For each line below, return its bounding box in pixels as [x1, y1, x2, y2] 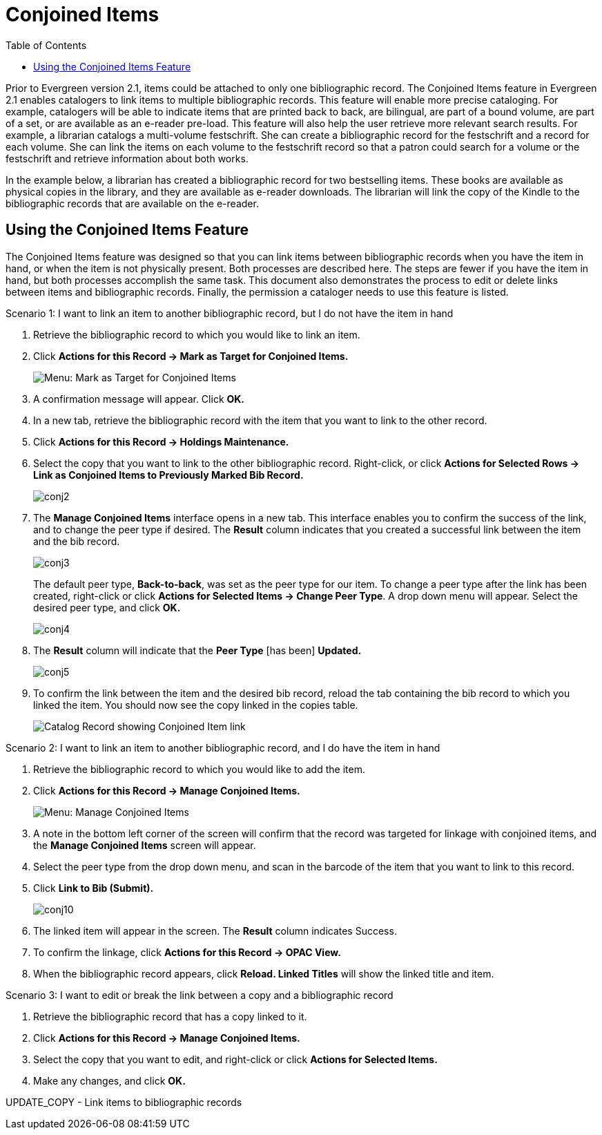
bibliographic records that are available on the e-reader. [6, 197, 259, 209]
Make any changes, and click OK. [33, 1074, 186, 1087]
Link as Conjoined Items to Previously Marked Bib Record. [33, 468, 304, 481]
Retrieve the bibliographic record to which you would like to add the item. [33, 763, 365, 775]
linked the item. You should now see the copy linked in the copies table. [33, 698, 358, 711]
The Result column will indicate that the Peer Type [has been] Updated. [33, 644, 362, 656]
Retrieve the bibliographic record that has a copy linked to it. [33, 1010, 307, 1022]
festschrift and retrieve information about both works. [6, 152, 249, 164]
